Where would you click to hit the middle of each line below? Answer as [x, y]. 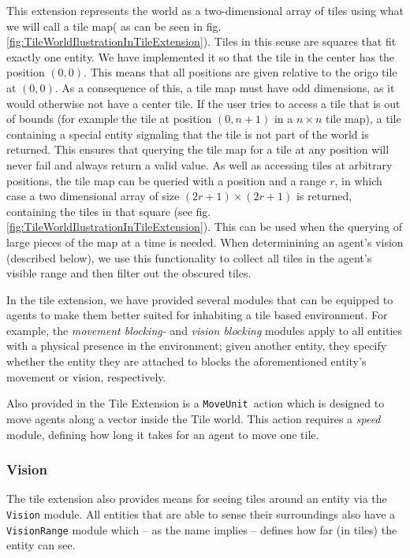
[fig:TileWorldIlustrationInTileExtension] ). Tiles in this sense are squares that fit [201, 41]
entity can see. [41, 545]
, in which [358, 180]
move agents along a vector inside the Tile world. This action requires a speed [194, 418]
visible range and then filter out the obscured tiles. [129, 273]
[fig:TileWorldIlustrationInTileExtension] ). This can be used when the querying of [204, 227]
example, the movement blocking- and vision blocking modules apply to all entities [205, 330]
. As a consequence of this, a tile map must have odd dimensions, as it [225, 87]
